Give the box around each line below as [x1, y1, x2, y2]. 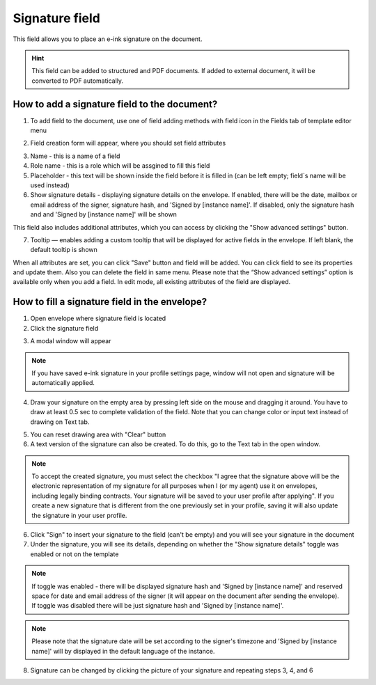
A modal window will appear [30, 337, 111, 345]
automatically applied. [31, 379, 95, 387]
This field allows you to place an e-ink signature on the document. [13, 35, 203, 43]
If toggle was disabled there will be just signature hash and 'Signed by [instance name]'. [31, 601, 284, 610]
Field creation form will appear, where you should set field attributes [30, 139, 226, 148]
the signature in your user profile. [31, 511, 127, 519]
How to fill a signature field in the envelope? [13, 296, 207, 308]
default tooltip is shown [30, 246, 97, 254]
